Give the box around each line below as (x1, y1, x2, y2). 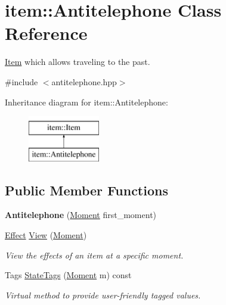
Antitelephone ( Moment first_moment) (5, 208, 157, 221)
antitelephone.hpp (51, 75, 117, 88)
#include (5, 75, 38, 88)
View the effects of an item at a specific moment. (5, 248, 184, 261)
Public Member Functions (5, 180, 168, 199)
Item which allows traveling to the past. (5, 55, 150, 68)
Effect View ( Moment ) (5, 229, 87, 241)
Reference (5, 21, 88, 45)
